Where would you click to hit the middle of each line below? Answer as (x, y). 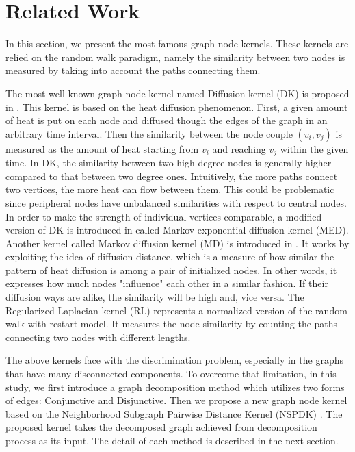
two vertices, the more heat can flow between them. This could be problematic (170, 189)
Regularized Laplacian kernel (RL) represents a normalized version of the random (176, 310)
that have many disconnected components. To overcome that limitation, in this (171, 374)
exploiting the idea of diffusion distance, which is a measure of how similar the (170, 256)
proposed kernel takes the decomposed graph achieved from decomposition (161, 427)
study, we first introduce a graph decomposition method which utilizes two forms (175, 387)
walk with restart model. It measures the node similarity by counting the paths (172, 324)
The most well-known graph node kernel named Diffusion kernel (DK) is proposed (177, 93)
